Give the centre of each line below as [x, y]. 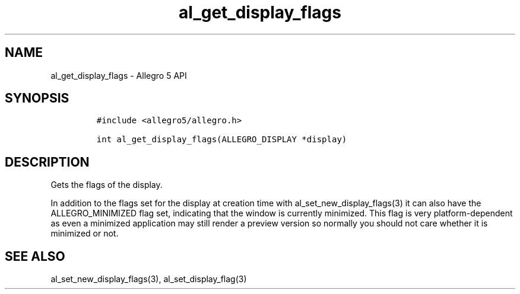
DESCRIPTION [47, 162]
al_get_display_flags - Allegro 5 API [119, 75]
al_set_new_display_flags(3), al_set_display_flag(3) [149, 279]
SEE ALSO [35, 256]
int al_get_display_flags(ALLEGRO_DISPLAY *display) [222, 140]
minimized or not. [85, 234]
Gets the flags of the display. [107, 185]
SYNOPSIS [37, 98]
